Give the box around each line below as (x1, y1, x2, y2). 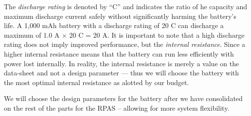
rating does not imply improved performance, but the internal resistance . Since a (4, 39, 246, 49)
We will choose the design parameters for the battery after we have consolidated (4, 93, 243, 103)
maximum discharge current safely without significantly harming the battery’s (4, 11, 236, 21)
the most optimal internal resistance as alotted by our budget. (4, 77, 189, 87)
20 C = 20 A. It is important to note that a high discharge (69, 29, 245, 40)
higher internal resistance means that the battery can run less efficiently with (4, 48, 234, 58)
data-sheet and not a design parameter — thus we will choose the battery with (4, 68, 239, 78)
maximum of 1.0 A (4, 29, 60, 40)
